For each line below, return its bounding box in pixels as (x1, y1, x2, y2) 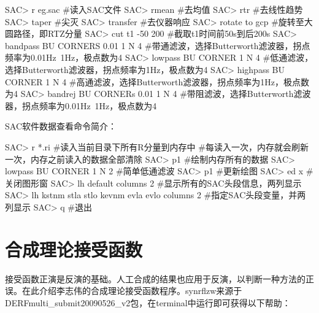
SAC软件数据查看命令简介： (5, 120, 117, 133)
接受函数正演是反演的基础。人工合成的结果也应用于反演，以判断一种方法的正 (5, 272, 314, 285)
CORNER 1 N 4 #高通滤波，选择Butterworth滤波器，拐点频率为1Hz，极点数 (5, 75, 309, 88)
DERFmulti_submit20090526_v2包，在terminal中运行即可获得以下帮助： (5, 296, 291, 309)
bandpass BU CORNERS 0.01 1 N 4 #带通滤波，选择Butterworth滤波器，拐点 (5, 39, 310, 52)
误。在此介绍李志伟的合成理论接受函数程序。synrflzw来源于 (5, 284, 242, 297)
